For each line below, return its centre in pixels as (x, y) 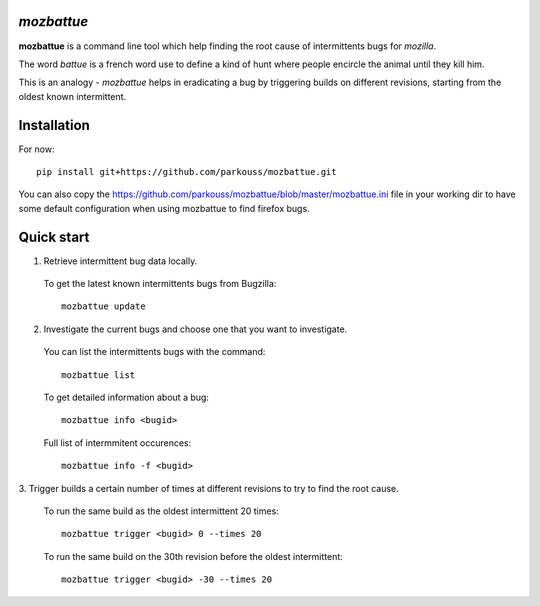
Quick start (54, 236)
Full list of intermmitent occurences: (117, 442)
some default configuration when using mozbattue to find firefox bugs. (164, 208)
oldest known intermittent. (72, 96)
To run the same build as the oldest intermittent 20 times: (161, 511)
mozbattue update (103, 306)
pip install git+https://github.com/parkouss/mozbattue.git (186, 171)
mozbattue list (98, 374)
